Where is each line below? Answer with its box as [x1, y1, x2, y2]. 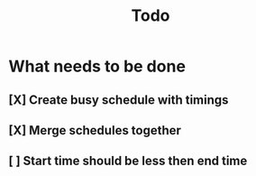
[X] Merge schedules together [8, 123, 182, 138]
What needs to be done [8, 56, 187, 77]
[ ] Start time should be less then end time [8, 153, 248, 169]
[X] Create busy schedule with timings [8, 92, 229, 107]
